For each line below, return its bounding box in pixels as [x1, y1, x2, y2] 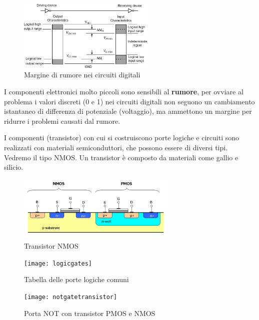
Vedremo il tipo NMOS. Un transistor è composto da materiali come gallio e [4, 152, 238, 162]
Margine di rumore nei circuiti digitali [24, 69, 140, 80]
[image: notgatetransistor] [24, 294, 117, 301]
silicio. [4, 162, 23, 172]
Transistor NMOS [24, 241, 78, 251]
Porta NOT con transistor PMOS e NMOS [24, 308, 155, 318]
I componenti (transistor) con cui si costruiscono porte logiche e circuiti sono [4, 132, 239, 143]
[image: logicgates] [24, 260, 92, 267]
